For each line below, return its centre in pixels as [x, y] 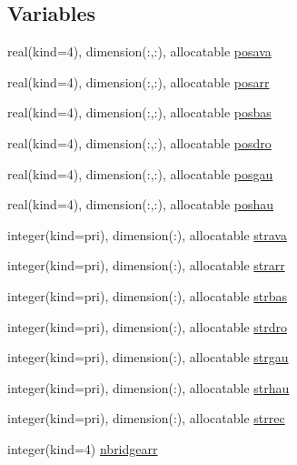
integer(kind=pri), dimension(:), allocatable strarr [146, 265]
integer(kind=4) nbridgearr [83, 448]
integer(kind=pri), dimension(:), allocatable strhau [148, 387]
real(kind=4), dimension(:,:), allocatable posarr [139, 81]
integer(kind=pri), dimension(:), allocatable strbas [148, 295]
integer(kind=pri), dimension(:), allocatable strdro [147, 326]
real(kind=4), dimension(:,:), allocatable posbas [139, 112]
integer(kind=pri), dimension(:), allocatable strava [147, 234]
